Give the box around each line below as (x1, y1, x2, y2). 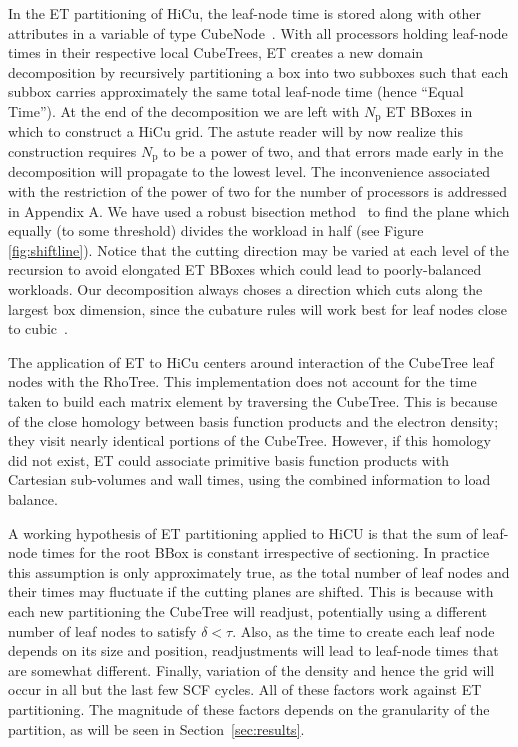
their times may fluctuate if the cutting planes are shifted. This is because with (8, 581, 494, 602)
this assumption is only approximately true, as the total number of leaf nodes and (8, 561, 510, 582)
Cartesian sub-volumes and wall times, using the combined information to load (8, 469, 491, 490)
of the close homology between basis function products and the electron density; (8, 410, 499, 431)
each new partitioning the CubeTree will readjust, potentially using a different (8, 600, 488, 621)
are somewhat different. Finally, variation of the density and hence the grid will (8, 659, 495, 680)
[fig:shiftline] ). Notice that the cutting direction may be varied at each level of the (8, 239, 510, 260)
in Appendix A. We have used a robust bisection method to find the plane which (8, 200, 510, 221)
